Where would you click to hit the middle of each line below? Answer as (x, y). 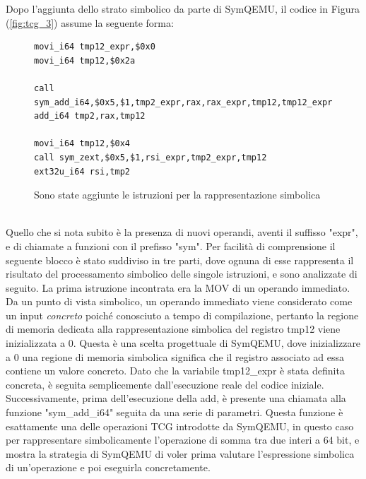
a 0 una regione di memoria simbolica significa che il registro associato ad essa (175, 356)
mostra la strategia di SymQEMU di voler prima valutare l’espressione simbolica (180, 453)
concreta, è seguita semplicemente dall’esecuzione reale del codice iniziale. (165, 384)
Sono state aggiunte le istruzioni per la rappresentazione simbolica (177, 195)
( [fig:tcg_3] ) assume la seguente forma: (90, 22)
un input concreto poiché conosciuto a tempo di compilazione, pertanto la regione (182, 315)
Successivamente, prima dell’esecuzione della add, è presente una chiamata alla (176, 398)
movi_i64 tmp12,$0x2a (85, 60)
